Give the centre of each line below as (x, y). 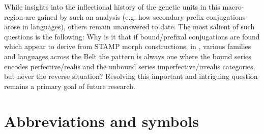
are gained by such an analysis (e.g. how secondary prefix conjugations (136, 16)
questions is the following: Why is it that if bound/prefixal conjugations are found (132, 36)
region (14, 16)
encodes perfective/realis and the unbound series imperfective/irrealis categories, (130, 66)
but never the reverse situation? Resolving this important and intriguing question (131, 76)
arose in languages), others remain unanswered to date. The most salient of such (129, 27)
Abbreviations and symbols (101, 121)
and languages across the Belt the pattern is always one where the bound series (128, 56)
